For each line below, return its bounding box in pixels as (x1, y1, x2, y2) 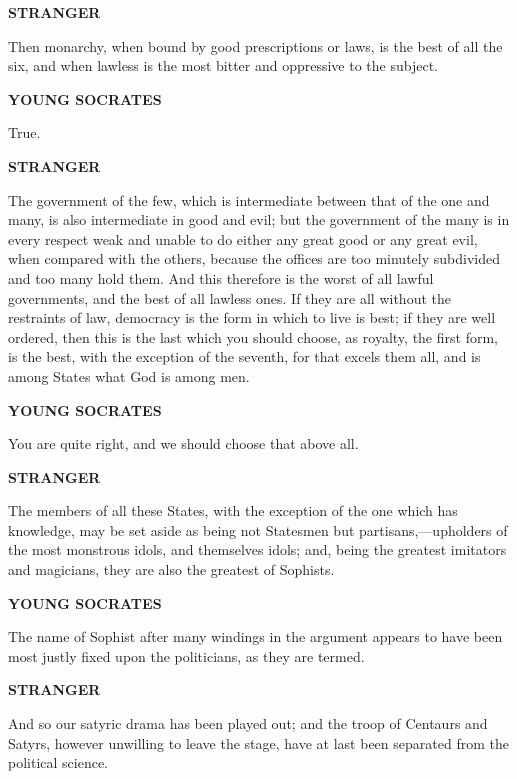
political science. (8, 752, 109, 773)
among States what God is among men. (8, 365, 250, 386)
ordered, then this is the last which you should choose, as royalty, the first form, (8, 326, 498, 347)
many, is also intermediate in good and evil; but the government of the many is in (8, 209, 510, 230)
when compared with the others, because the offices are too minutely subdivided (8, 248, 500, 269)
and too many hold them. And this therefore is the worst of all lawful (8, 267, 434, 288)
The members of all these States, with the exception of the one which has (8, 500, 458, 521)
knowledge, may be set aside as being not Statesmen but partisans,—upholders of (8, 519, 508, 540)
